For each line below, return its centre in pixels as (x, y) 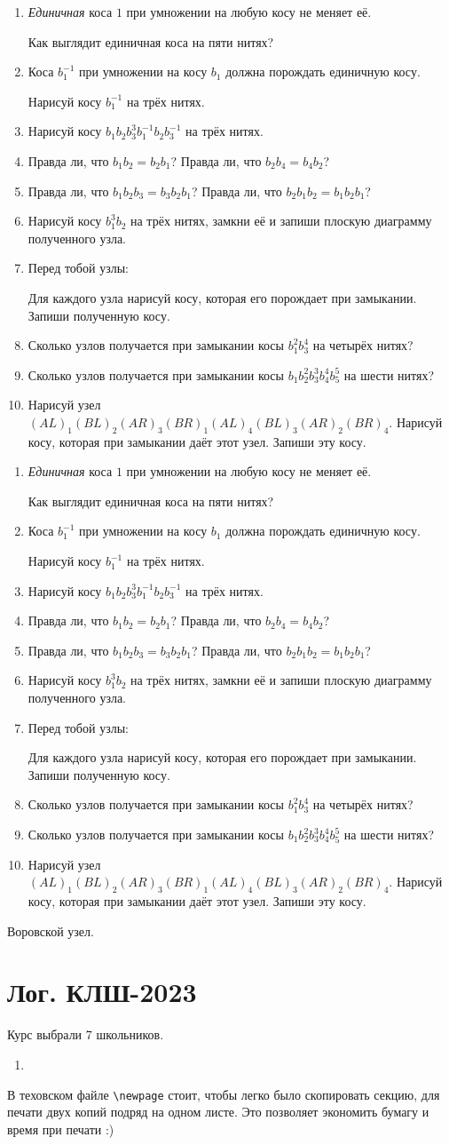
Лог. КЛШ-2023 (102, 992)
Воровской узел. (51, 930)
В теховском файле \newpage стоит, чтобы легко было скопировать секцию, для (224, 1094)
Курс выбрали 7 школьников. (86, 1034)
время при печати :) (61, 1129)
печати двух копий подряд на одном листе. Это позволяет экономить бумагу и (218, 1112)
